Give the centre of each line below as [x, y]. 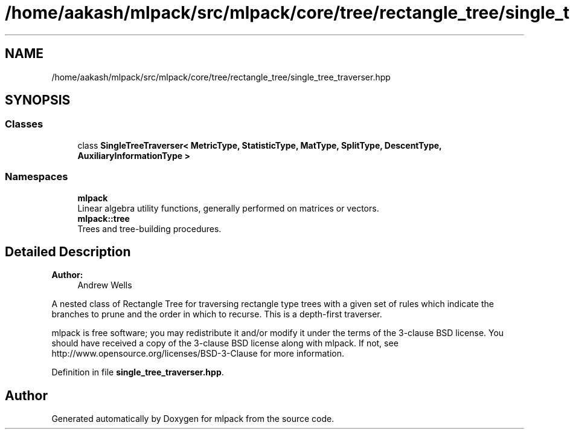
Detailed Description [68, 251]
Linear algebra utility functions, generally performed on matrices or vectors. [228, 208]
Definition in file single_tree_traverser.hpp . [138, 372]
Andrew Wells [105, 285]
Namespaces [37, 177]
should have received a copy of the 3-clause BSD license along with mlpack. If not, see [225, 343]
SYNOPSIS [38, 100]
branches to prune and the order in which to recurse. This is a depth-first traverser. [217, 314]
